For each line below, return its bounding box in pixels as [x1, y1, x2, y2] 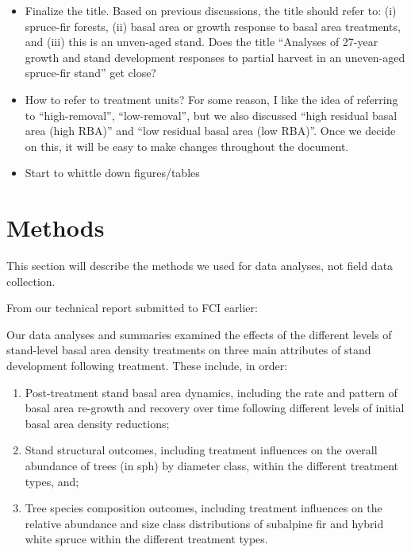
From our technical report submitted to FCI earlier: [6, 299, 258, 316]
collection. [6, 272, 56, 289]
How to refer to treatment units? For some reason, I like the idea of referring [25, 91, 398, 107]
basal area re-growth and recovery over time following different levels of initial [25, 400, 405, 416]
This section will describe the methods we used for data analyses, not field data [6, 257, 394, 274]
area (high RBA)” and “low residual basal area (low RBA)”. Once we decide [25, 122, 396, 139]
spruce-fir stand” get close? [25, 64, 156, 81]
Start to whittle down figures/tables [25, 164, 200, 181]
